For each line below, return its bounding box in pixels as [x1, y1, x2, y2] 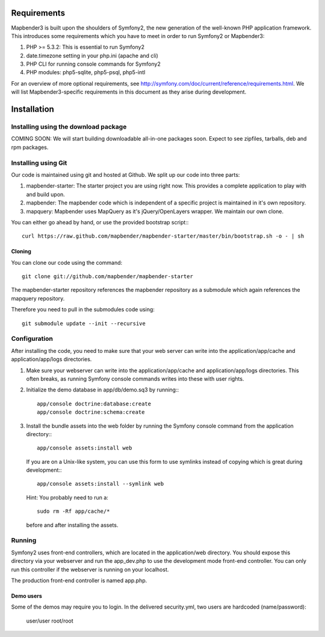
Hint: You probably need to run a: [26, 493, 108, 501]
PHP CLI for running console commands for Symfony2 [26, 60, 161, 68]
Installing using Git [11, 159, 67, 167]
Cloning [11, 248, 31, 255]
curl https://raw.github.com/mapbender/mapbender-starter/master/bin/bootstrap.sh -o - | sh [22, 233, 305, 239]
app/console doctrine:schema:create [37, 409, 145, 416]
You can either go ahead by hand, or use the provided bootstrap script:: [11, 218, 189, 226]
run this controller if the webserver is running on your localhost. [11, 566, 169, 573]
